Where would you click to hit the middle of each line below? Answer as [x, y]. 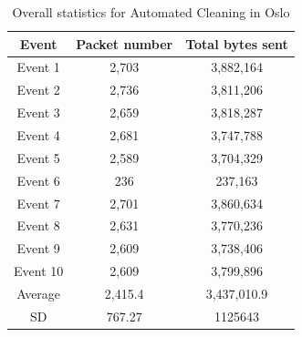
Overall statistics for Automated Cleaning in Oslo [151, 12]
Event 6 [38, 180]
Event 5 [38, 157]
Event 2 [38, 90]
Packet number [125, 43]
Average [39, 293]
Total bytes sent [237, 43]
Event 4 [38, 134]
